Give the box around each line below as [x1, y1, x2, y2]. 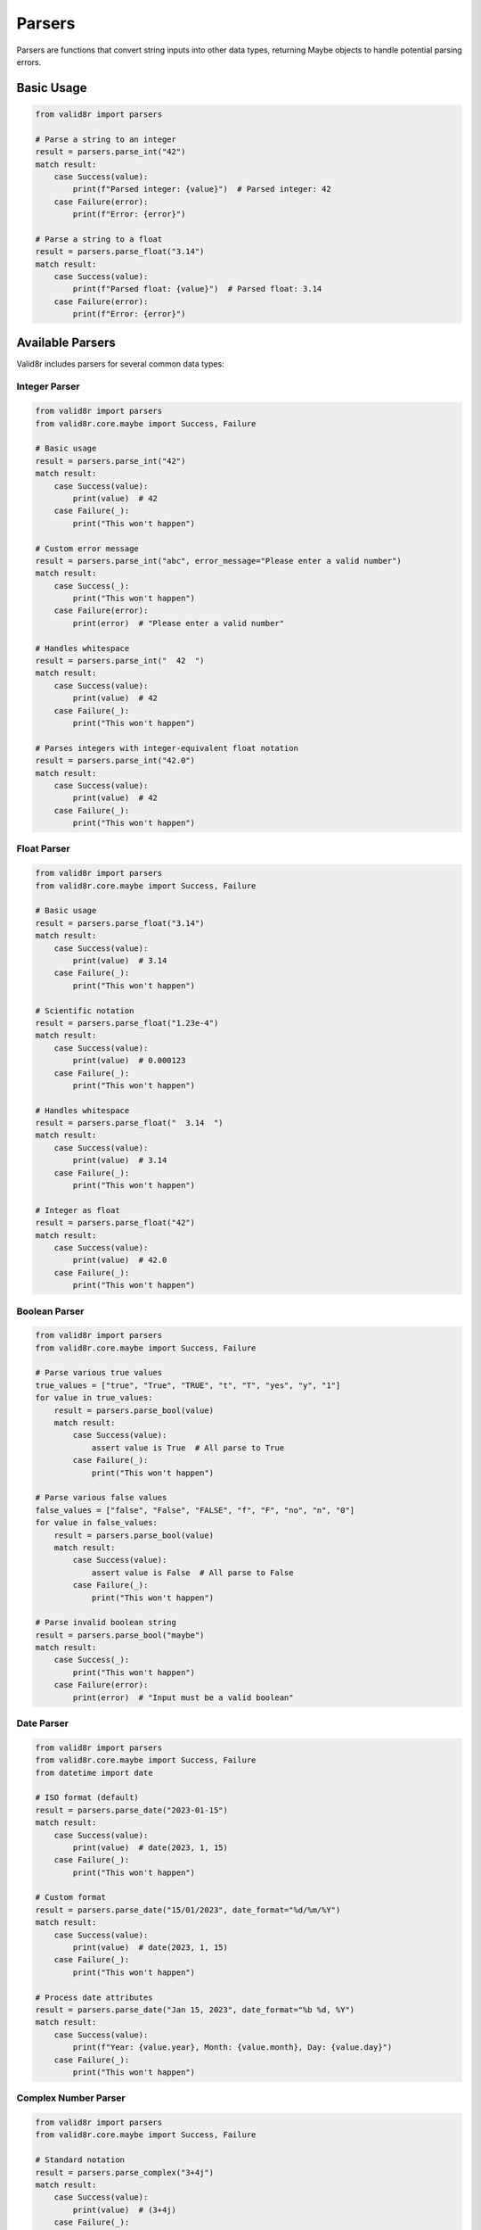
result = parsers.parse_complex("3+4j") [35, 2168, 214, 2177]
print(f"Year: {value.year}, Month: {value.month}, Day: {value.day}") [72, 2043, 393, 2052]
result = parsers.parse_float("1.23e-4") [35, 1018, 219, 1028]
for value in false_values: [35, 1517, 158, 1528]
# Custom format [35, 1892, 107, 1903]
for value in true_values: [35, 1392, 153, 1403]
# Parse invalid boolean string [35, 1617, 177, 1628]
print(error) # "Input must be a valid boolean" [72, 1692, 294, 1703]
